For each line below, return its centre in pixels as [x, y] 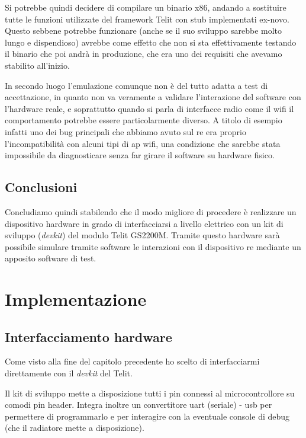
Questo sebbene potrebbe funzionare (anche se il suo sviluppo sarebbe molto [144, 31]
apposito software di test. [51, 258]
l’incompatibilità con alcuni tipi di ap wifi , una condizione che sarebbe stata [143, 143]
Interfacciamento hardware [88, 336]
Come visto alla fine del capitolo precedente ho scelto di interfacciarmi [132, 361]
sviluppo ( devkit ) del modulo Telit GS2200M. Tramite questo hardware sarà [142, 235]
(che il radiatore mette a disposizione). [75, 428]
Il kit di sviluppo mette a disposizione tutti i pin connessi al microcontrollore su [150, 393]
